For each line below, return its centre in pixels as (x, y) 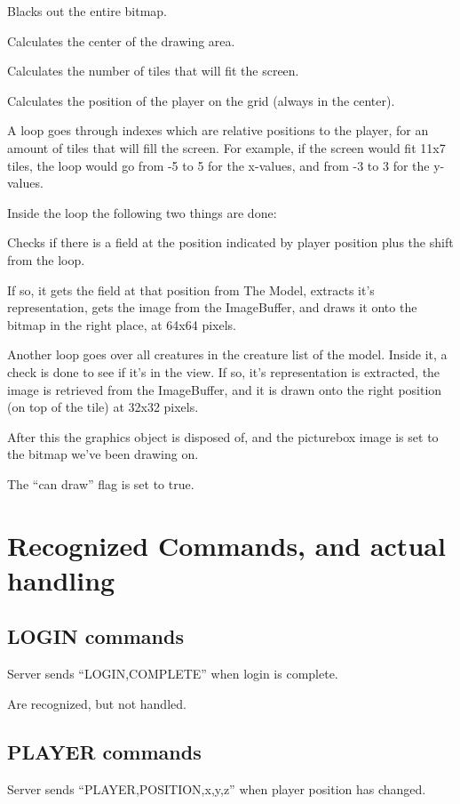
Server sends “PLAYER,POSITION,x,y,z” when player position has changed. (217, 788)
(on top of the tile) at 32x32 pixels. (103, 407)
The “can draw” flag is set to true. (101, 483)
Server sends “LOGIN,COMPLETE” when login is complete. (173, 674)
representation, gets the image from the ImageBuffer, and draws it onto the (212, 307)
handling (61, 579)
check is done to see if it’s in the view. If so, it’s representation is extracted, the (224, 371)
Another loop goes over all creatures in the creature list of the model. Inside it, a (227, 354)
